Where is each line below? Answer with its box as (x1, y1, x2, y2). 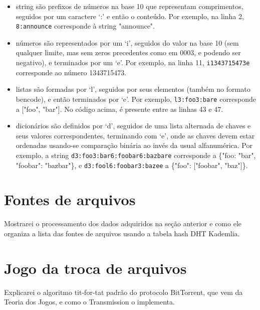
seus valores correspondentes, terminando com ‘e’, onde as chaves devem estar (16, 130, 255, 140)
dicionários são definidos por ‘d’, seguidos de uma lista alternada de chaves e (16, 120, 251, 131)
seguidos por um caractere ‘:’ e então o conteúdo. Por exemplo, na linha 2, (16, 11, 244, 21)
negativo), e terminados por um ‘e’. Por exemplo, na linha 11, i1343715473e (16, 57, 250, 68)
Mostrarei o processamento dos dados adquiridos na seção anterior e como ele (4, 218, 241, 229)
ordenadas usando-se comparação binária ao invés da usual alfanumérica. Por (16, 140, 252, 150)
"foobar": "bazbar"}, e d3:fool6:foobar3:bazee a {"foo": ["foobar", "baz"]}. (16, 160, 248, 170)
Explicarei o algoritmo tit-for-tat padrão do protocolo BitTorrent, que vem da (4, 286, 243, 297)
